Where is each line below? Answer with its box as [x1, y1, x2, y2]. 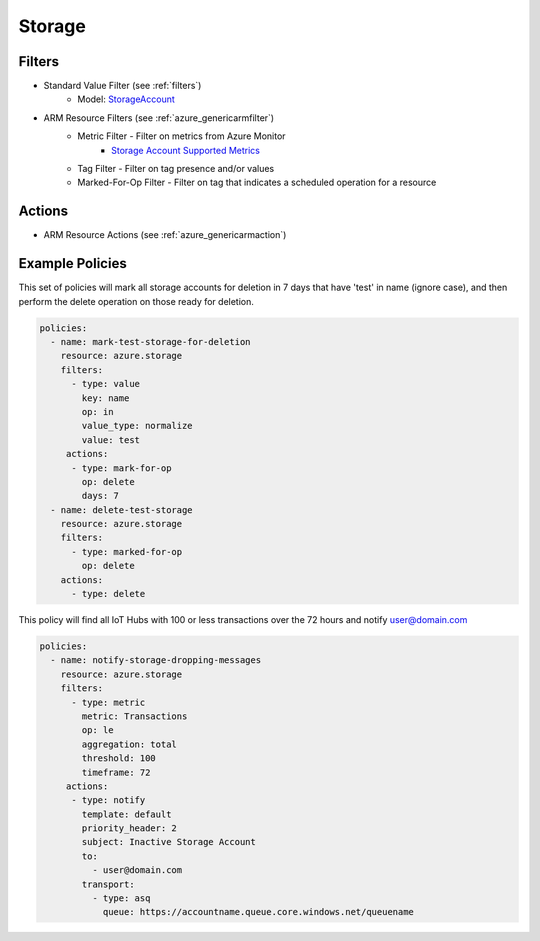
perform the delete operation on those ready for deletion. [18, 295, 255, 307]
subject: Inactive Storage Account [81, 836, 257, 848]
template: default [81, 808, 172, 820]
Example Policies [18, 255, 127, 272]
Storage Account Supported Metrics [111, 144, 260, 156]
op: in [81, 406, 114, 417]
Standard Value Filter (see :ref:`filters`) [43, 80, 202, 92]
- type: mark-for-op [71, 462, 172, 474]
